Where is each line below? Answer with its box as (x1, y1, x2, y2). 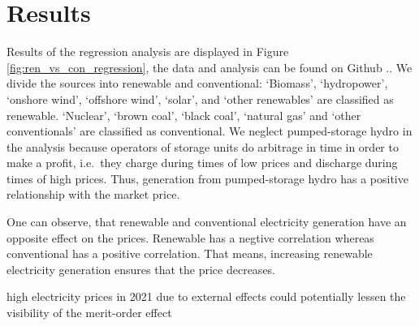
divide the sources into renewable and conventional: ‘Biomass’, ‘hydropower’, (6, 75, 388, 92)
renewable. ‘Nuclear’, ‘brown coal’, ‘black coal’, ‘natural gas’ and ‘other (6, 106, 361, 123)
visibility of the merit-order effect (6, 304, 172, 321)
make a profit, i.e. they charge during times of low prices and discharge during (6, 154, 398, 171)
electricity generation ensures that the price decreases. (6, 260, 276, 277)
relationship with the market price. (6, 186, 180, 203)
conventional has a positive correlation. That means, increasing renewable (6, 245, 373, 262)
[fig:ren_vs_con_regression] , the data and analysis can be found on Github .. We (6, 58, 413, 75)
